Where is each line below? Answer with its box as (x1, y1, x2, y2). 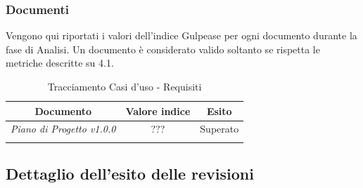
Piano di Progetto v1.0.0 (11, 121, 116, 136)
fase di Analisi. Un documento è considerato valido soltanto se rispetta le (6, 41, 320, 56)
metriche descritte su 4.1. (6, 55, 114, 70)
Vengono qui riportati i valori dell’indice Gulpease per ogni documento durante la (6, 28, 357, 43)
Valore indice (125, 103, 191, 118)
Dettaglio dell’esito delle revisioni (6, 163, 254, 184)
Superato (200, 121, 239, 136)
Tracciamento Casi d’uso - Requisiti (47, 79, 202, 93)
